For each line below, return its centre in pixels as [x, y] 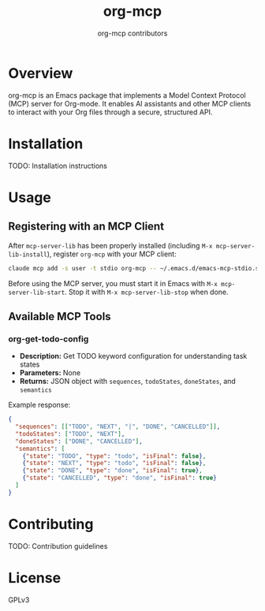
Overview [41, 73]
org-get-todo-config [49, 339]
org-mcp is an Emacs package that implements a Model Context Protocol [127, 95]
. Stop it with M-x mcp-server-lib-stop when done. [146, 292]
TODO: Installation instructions [58, 166]
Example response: [39, 405]
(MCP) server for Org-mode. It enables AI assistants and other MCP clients [130, 103]
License [35, 577]
